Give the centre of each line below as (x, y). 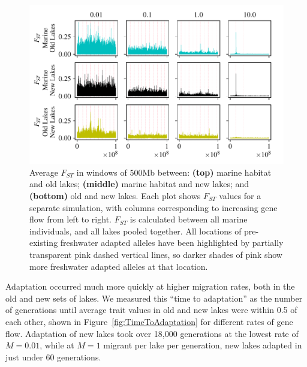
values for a (240, 196)
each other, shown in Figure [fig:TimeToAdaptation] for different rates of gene (149, 321)
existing (44, 243)
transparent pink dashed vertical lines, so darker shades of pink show (156, 254)
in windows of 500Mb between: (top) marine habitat (174, 172)
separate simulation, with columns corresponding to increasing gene (153, 207)
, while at (57, 345)
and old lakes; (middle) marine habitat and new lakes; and (139, 184)
